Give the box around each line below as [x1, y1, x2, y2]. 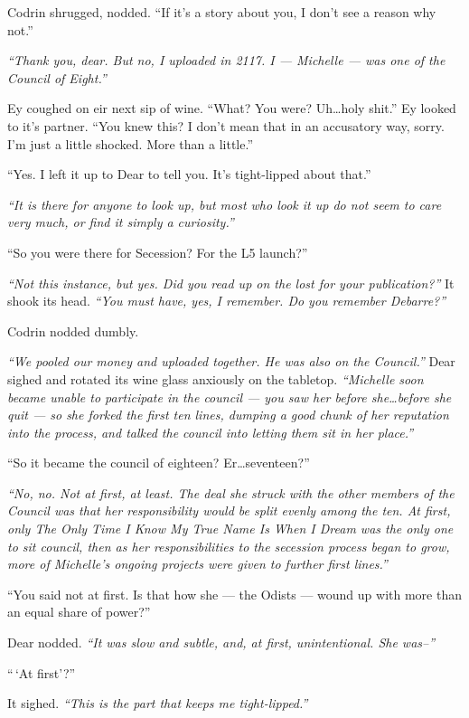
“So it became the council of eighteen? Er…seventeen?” [7, 453, 310, 472]
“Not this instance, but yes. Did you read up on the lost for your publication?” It [7, 273, 455, 292]
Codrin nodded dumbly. [7, 321, 139, 340]
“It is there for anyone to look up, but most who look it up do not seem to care [7, 194, 442, 213]
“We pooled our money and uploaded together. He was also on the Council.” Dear [7, 352, 455, 371]
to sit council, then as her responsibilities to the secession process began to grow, [7, 536, 450, 555]
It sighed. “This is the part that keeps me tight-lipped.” [7, 694, 308, 713]
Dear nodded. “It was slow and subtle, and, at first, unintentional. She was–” [7, 633, 436, 652]
